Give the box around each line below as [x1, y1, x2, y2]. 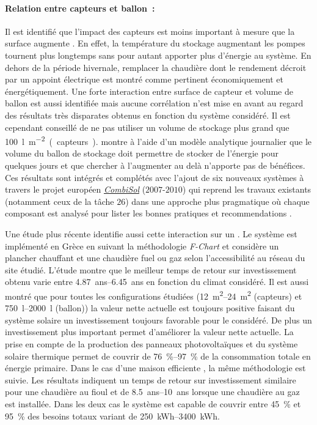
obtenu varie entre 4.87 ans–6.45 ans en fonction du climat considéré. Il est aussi [5, 275, 309, 288]
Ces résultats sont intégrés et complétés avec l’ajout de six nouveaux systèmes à [5, 171, 304, 183]
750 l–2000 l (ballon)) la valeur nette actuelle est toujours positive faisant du [5, 301, 295, 314]
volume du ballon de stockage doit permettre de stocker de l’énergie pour [5, 147, 279, 160]
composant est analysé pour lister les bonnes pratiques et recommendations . [5, 207, 292, 220]
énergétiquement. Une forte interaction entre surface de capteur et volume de [5, 84, 293, 97]
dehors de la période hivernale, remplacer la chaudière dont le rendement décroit [5, 61, 307, 73]
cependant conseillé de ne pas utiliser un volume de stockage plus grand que [5, 120, 290, 133]
